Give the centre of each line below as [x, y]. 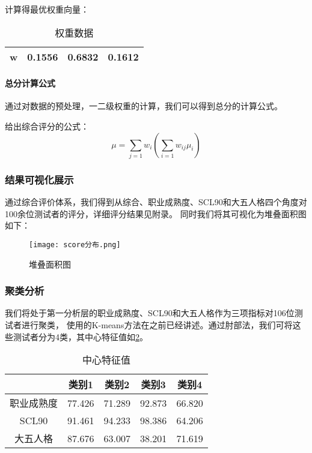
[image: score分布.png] [75, 244]
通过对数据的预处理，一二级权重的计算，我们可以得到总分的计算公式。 [144, 106]
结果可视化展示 [39, 179]
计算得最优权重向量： [47, 9]
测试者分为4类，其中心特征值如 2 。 [80, 336]
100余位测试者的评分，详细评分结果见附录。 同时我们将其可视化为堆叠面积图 [156, 213]
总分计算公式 [30, 83]
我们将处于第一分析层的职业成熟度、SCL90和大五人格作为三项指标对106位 [150, 313]
